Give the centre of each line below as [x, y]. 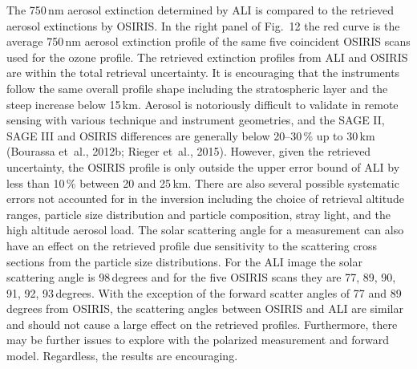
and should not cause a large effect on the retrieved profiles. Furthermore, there [202, 324]
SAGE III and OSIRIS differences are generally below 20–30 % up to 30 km [191, 135]
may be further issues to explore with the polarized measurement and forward [198, 340]
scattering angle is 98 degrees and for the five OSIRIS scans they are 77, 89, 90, [201, 277]
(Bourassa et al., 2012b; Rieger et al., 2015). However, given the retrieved [189, 151]
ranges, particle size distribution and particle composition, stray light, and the [198, 214]
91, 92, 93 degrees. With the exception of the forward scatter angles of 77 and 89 [204, 292]
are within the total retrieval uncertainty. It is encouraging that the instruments [203, 73]
